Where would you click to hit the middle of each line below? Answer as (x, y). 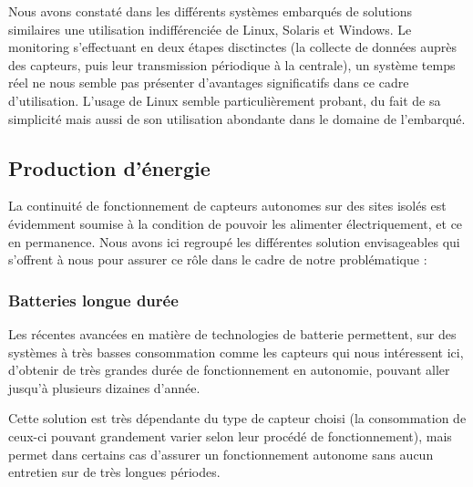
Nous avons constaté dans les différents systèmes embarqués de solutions (211, 11)
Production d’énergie (109, 167)
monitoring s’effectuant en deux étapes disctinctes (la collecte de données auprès (233, 47)
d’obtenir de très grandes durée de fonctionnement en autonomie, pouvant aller (229, 370)
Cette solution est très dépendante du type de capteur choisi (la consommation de (237, 418)
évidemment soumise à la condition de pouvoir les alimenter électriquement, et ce (236, 223)
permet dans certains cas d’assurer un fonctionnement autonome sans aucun (221, 454)
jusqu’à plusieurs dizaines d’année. (104, 387)
